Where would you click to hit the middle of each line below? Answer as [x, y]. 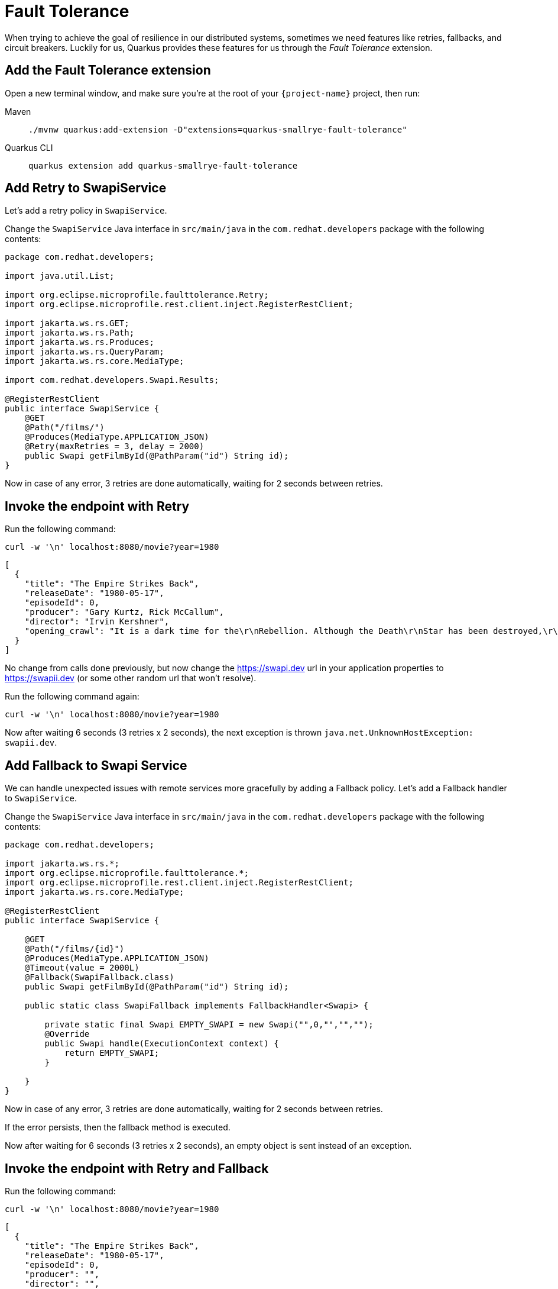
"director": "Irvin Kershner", [97, 622]
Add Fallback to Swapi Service [96, 765]
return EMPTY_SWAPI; [112, 1053]
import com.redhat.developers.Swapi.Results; [112, 380]
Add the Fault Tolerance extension [108, 70]
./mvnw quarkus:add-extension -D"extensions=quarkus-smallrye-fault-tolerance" [218, 129]
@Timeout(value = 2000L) [82, 968]
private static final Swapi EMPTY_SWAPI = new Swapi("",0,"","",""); [209, 1025]
